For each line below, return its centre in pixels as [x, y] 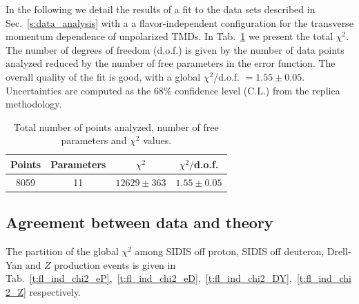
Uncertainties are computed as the [78, 90]
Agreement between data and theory [139, 222]
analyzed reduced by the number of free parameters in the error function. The [171, 63]
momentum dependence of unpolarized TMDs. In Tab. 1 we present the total [169, 36]
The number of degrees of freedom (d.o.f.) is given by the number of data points [175, 49]
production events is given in [115, 264]
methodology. [34, 104]
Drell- [339, 251]
